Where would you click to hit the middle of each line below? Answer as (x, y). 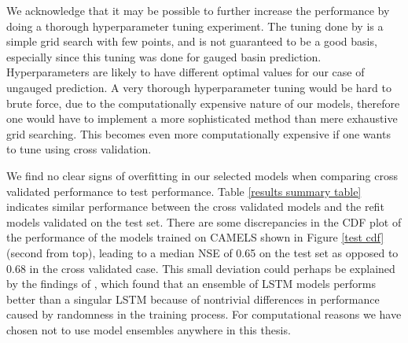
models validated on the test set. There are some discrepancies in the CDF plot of (204, 221)
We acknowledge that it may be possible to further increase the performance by (198, 10)
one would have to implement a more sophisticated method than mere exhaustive (202, 118)
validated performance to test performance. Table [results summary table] (184, 191)
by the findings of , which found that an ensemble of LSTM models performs (191, 284)
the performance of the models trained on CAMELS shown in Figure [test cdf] (195, 237)
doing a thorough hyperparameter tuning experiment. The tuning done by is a (195, 26)
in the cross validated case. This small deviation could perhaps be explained (212, 268)
